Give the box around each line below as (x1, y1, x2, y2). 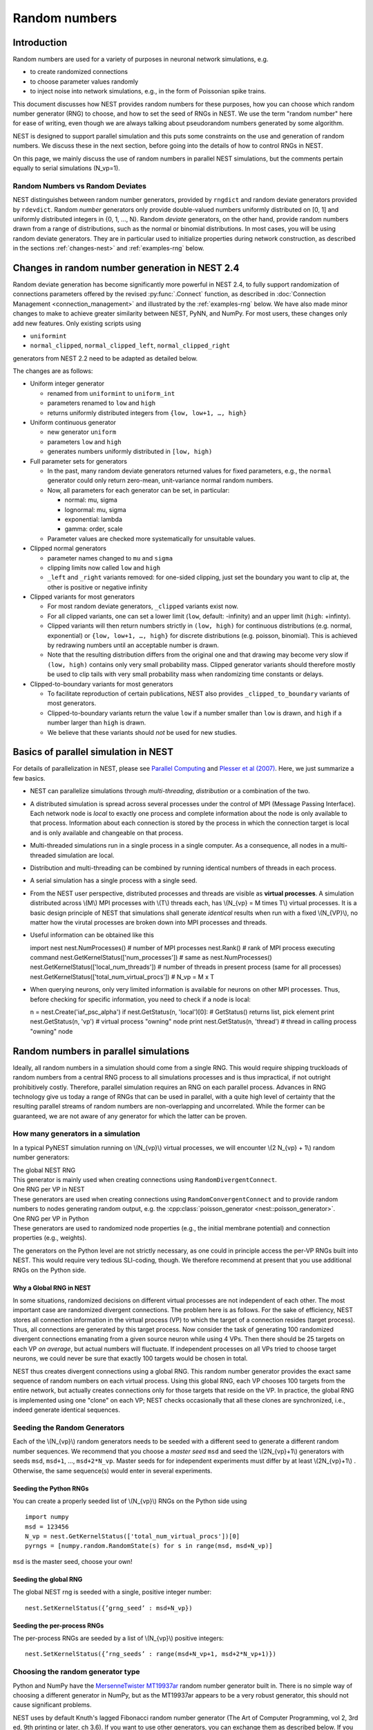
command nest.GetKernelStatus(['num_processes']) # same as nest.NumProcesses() (30, 954, 272, 962)
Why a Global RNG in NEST (12, 1284, 91, 1292)
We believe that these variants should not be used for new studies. (47, 728, 238, 736)
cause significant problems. (12, 1701, 92, 1709)
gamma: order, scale (64, 525, 124, 533)
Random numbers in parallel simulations (12, 1045, 190, 1057)
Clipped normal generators (30, 544, 107, 553)
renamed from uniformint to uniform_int (47, 389, 175, 397)
